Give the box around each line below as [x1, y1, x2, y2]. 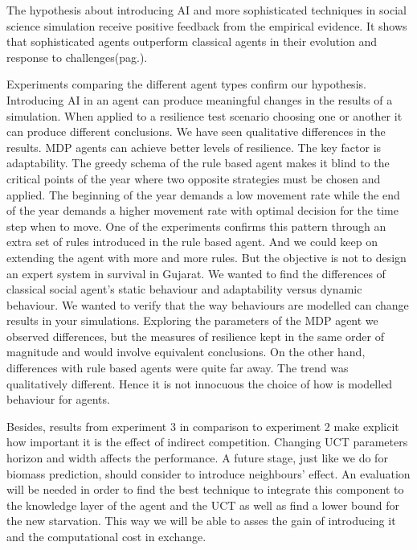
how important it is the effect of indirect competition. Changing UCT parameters [6, 433, 408, 450]
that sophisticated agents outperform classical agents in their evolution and [6, 33, 378, 50]
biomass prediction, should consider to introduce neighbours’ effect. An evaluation [6, 465, 411, 482]
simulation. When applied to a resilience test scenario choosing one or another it [6, 107, 403, 124]
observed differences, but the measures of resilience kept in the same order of [6, 327, 385, 344]
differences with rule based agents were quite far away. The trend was [6, 359, 349, 376]
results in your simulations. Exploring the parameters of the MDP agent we [6, 312, 378, 329]
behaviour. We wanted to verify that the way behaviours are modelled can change [6, 296, 409, 313]
